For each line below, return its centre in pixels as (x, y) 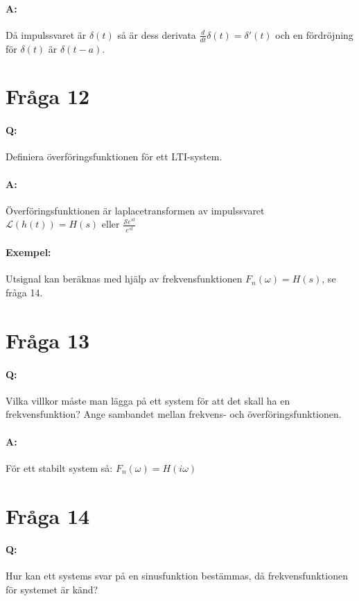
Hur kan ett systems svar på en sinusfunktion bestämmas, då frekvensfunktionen (177, 576)
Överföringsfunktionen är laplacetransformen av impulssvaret (135, 210)
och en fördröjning (314, 34)
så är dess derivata (157, 34)
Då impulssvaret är (46, 34)
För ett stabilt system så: (59, 467)
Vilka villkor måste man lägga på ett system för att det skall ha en (148, 400)
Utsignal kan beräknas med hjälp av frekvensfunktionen (124, 279)
